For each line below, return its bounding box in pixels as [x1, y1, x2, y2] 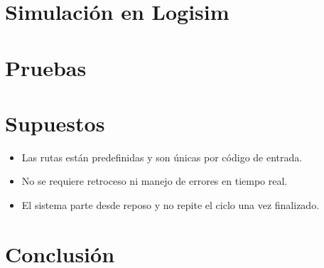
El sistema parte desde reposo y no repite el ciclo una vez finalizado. [21, 198, 320, 213]
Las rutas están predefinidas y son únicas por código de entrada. [21, 149, 303, 164]
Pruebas [5, 53, 87, 82]
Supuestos [5, 108, 105, 137]
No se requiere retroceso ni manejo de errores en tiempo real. [21, 173, 288, 188]
